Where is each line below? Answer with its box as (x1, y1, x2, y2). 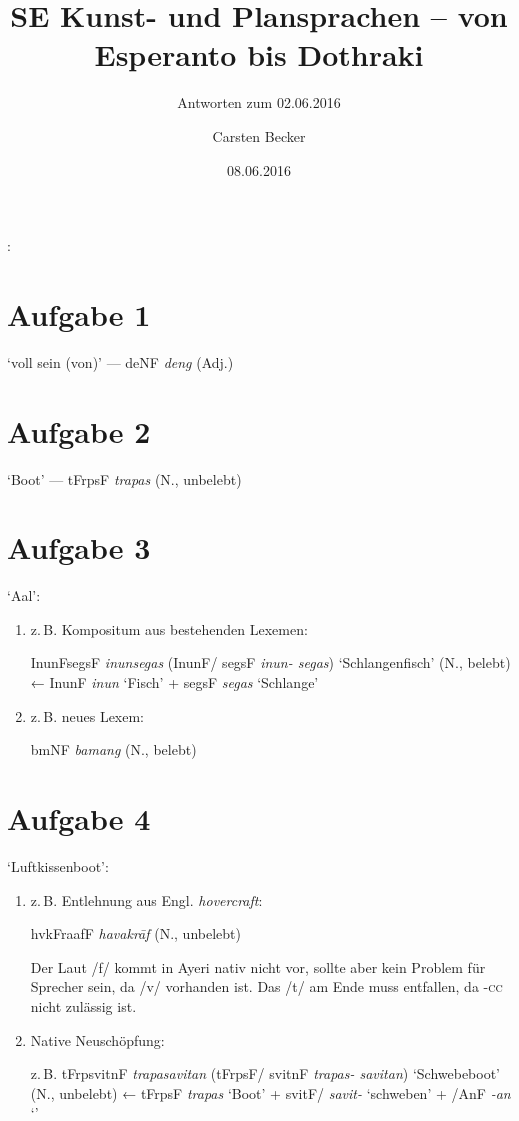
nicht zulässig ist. (30, 995, 137, 1016)
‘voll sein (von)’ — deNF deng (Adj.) (7, 351, 234, 372)
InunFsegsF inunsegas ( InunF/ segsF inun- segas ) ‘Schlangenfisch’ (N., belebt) (30, 652, 511, 673)
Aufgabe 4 (7, 798, 151, 838)
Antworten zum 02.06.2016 (177, 92, 341, 113)
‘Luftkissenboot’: (7, 855, 109, 876)
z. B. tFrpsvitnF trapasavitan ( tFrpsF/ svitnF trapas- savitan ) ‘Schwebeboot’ (30, 1063, 501, 1084)
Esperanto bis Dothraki (94, 34, 424, 75)
